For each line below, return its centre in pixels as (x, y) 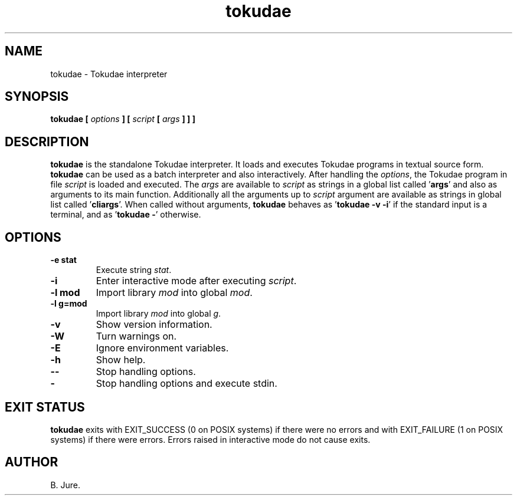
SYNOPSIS (37, 97)
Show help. (121, 360)
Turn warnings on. (136, 336)
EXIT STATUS (45, 407)
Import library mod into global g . (158, 314)
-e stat (63, 260)
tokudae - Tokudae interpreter (109, 74)
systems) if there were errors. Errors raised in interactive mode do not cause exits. (210, 439)
